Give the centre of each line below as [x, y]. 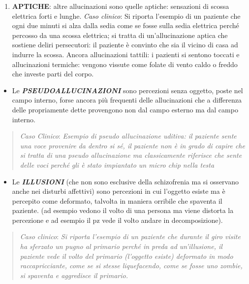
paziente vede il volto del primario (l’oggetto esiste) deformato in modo [126, 256]
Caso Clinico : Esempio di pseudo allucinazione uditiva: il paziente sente [128, 136]
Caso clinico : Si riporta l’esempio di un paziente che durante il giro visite [130, 236]
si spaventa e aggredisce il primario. [74, 275]
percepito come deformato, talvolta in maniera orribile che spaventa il [117, 200]
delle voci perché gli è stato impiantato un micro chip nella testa [117, 164]
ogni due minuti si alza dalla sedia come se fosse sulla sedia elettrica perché [125, 25]
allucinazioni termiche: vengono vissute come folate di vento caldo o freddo [125, 64]
